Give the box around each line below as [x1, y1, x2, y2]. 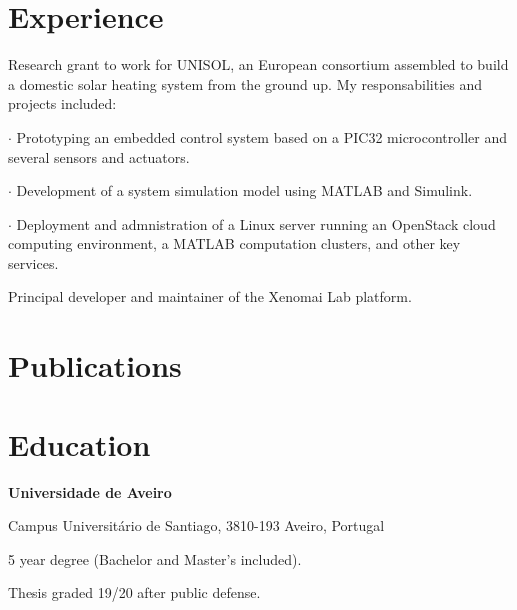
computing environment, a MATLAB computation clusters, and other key [8, 233, 461, 254]
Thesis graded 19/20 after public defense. [8, 582, 261, 603]
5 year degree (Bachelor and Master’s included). [8, 548, 302, 569]
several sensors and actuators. [8, 146, 190, 167]
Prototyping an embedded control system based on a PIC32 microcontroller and [16, 126, 508, 147]
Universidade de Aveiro [8, 481, 172, 502]
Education [8, 423, 151, 464]
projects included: [8, 93, 117, 114]
